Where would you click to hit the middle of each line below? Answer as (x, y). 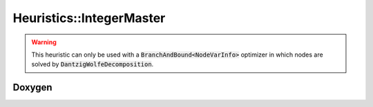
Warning (44, 42)
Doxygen (32, 87)
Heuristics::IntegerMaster (89, 18)
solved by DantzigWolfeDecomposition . (93, 64)
